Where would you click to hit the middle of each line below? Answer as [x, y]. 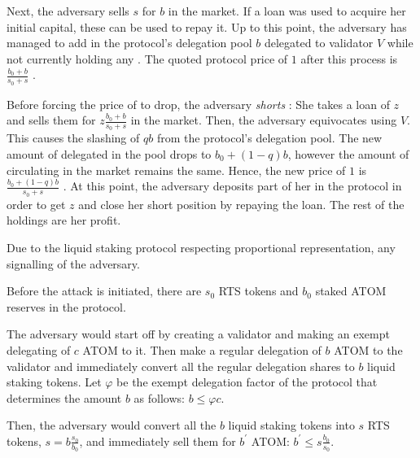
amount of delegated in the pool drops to [109, 154]
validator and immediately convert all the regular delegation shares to [181, 366]
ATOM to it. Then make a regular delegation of [202, 349]
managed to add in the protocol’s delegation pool [129, 43]
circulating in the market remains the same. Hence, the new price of [176, 170]
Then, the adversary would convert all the [112, 425]
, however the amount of [348, 154]
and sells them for [51, 120]
